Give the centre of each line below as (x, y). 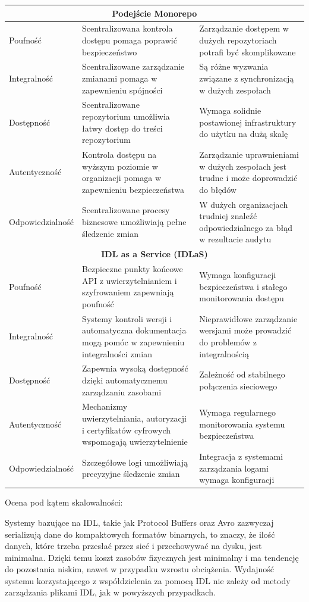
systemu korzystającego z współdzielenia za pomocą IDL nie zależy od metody (148, 580)
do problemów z (228, 341)
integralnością (224, 353)
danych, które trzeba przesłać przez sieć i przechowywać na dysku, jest (133, 546)
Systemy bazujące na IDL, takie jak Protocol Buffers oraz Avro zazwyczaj (139, 522)
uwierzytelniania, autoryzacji (134, 418)
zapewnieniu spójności (122, 90)
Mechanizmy (105, 406)
